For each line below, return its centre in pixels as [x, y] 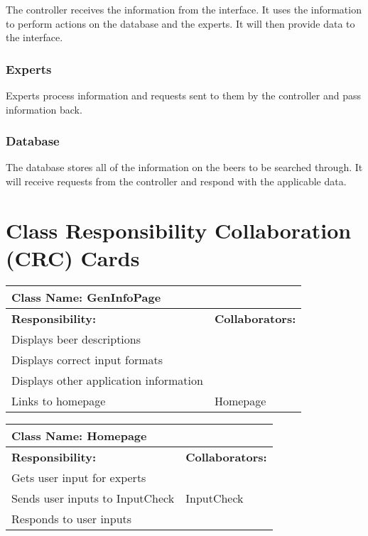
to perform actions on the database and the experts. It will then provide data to [180, 23]
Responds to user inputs [72, 518]
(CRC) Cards [73, 257]
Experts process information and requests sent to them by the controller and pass [183, 95]
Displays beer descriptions [76, 339]
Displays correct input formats [87, 359]
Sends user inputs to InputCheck [93, 498]
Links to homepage [59, 400]
